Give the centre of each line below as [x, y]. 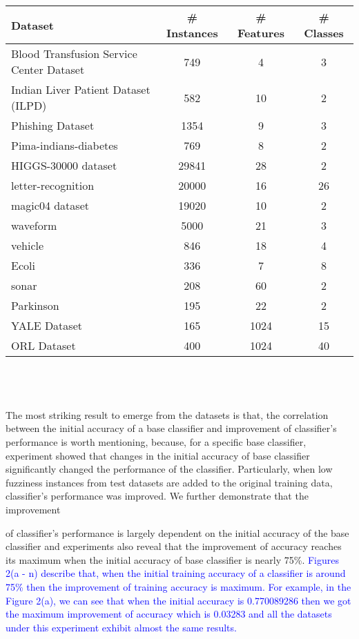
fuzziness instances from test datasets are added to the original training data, [169, 482]
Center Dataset [48, 69]
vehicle [28, 245]
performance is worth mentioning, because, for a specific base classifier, [156, 441]
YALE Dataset [47, 325]
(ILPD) [29, 105]
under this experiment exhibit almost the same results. [121, 627]
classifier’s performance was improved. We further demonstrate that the [157, 496]
